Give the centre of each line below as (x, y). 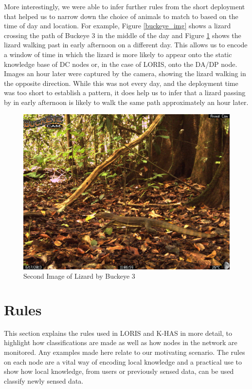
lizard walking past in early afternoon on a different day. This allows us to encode (126, 45)
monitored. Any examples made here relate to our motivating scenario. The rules (125, 352)
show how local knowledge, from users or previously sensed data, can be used (119, 371)
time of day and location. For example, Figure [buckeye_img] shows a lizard (117, 26)
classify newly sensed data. (44, 380)
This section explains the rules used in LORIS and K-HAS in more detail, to (118, 333)
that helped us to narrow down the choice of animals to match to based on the (121, 16)
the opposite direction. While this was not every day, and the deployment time (121, 83)
